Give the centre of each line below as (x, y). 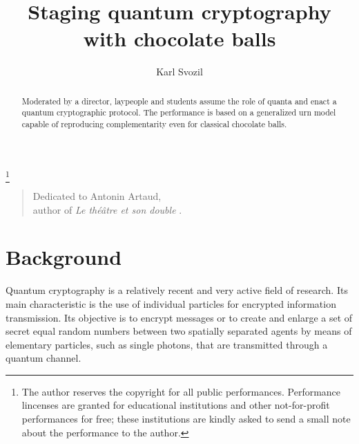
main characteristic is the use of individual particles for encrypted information (171, 303)
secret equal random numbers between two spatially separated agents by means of (179, 331)
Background (64, 257)
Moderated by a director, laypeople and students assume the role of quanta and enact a (179, 101)
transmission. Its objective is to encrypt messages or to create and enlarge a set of (179, 317)
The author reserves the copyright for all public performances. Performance (181, 391)
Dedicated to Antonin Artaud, (97, 196)
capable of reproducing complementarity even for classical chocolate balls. (154, 124)
